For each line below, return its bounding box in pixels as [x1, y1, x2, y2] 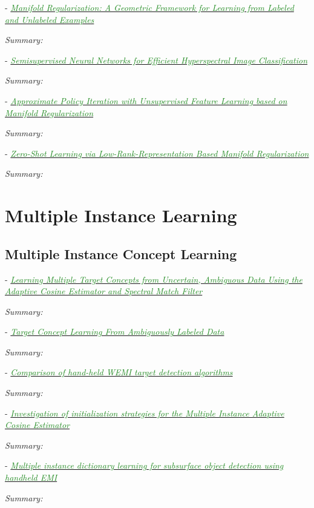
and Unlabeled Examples [5, 13, 94, 25]
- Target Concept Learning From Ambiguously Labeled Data [5, 325, 224, 338]
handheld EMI [5, 471, 57, 484]
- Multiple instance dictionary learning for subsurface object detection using [5, 459, 284, 472]
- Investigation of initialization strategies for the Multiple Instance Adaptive [5, 406, 284, 419]
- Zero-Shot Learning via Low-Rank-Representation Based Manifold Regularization [5, 147, 309, 159]
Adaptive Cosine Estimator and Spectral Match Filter [5, 285, 203, 297]
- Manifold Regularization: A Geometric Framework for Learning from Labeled [5, 1, 294, 13]
